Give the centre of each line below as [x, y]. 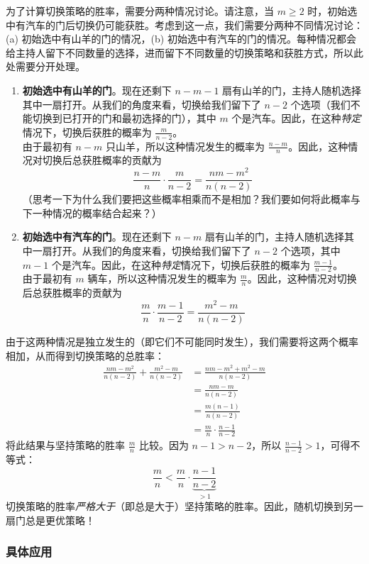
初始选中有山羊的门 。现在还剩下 [97, 90]
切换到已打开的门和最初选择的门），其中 [124, 118]
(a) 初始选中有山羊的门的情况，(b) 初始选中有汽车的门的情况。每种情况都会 [181, 39]
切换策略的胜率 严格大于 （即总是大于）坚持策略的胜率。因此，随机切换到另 [180, 506]
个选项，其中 [310, 250]
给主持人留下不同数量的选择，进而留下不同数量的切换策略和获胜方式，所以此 [184, 52]
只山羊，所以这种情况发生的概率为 [185, 146]
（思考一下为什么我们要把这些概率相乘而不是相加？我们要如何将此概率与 [191, 199]
